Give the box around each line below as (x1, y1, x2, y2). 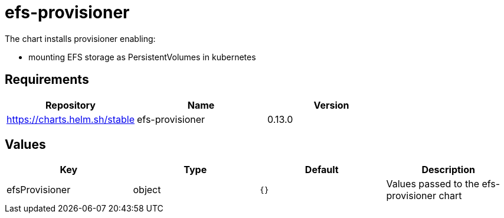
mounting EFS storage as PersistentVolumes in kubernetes (28, 51, 256, 62)
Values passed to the (386, 178, 479, 190)
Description (421, 164, 475, 176)
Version (313, 99, 349, 111)
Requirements (5, 72, 89, 87)
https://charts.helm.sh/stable (6, 113, 135, 125)
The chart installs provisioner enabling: (5, 33, 156, 44)
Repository (45, 99, 96, 111)
